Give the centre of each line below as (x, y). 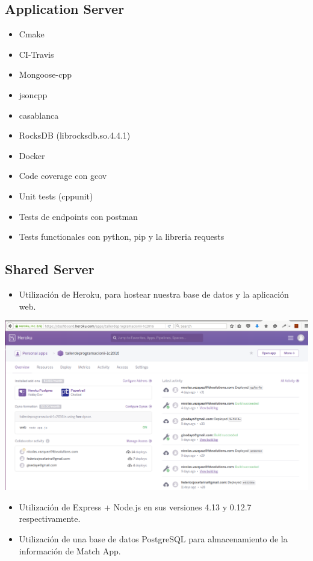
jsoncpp (33, 94)
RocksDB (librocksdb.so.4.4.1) (75, 135)
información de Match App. (70, 550)
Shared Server (50, 269)
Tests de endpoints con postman (78, 216)
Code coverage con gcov (63, 176)
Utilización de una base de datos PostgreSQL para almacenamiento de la (153, 538)
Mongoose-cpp (45, 74)
